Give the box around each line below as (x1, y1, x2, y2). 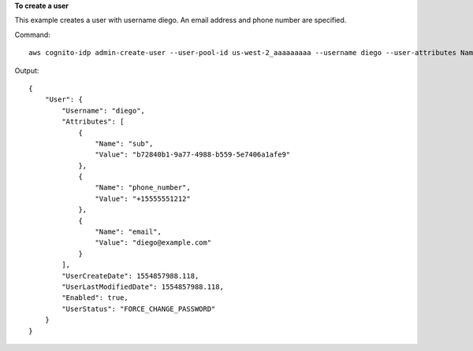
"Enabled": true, (61, 294, 129, 302)
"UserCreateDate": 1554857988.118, (61, 272, 199, 280)
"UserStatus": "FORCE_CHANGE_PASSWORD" (61, 304, 216, 313)
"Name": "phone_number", (95, 183, 191, 192)
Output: (14, 65, 39, 75)
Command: (14, 30, 50, 39)
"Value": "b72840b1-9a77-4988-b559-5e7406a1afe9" (95, 150, 291, 159)
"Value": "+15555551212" (95, 194, 191, 203)
